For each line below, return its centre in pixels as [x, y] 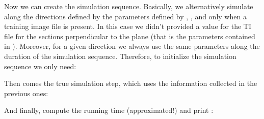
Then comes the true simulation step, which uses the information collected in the [131, 83]
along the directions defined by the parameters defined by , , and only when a [125, 16]
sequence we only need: [40, 66]
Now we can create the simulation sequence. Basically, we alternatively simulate [129, 6]
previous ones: [26, 93]
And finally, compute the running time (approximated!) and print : [109, 110]
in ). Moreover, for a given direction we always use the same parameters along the [132, 46]
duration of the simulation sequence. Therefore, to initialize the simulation [120, 56]
